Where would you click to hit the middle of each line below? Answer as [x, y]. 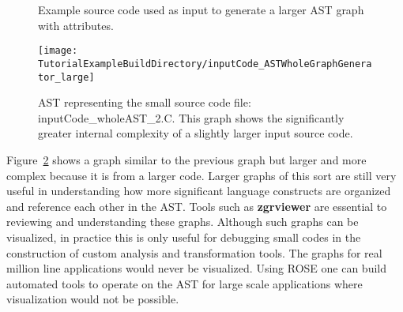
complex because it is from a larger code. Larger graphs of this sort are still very [201, 175]
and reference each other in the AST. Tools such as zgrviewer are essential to [197, 206]
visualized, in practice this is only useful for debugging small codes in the [184, 237]
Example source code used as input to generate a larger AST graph [201, 9]
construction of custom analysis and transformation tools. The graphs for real [194, 252]
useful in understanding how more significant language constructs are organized [199, 191]
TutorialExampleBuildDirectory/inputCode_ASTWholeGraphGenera [205, 64]
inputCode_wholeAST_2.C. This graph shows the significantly [191, 117]
